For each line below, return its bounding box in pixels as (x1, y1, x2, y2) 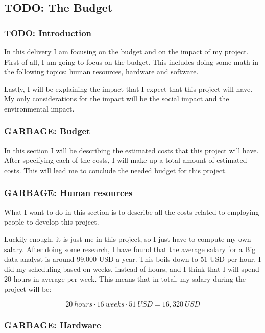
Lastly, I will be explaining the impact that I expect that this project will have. (4, 83, 253, 94)
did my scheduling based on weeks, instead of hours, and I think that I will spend (4, 263, 259, 274)
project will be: (4, 283, 52, 294)
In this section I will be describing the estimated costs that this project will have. (4, 145, 259, 155)
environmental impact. (4, 103, 75, 114)
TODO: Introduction (4, 26, 91, 39)
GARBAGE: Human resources (4, 186, 133, 199)
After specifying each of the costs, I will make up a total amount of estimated (4, 155, 247, 165)
